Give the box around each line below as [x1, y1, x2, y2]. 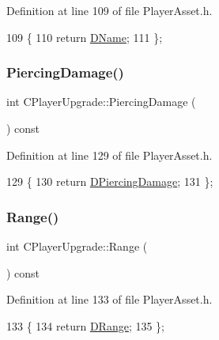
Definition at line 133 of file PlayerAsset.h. [6, 291, 213, 308]
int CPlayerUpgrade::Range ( [6, 238, 148, 254]
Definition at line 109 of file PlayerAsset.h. [6, 2, 213, 18]
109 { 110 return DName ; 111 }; [6, 28, 163, 45]
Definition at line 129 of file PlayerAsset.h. [6, 146, 213, 163]
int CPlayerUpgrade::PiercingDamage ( [6, 93, 196, 110]
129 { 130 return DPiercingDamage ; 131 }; [6, 173, 213, 190]
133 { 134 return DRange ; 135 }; [6, 317, 164, 334]
